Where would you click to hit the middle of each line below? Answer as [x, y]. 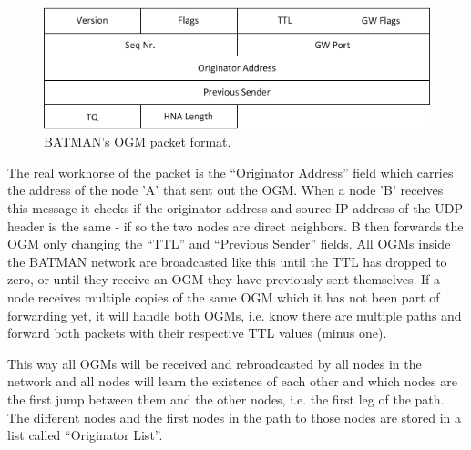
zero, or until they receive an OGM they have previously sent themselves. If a [224, 279]
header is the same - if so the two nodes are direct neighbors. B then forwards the [235, 225]
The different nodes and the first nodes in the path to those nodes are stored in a [234, 417]
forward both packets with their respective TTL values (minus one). [197, 333]
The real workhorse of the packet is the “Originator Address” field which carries [230, 172]
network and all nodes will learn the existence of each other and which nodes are [232, 381]
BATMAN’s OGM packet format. [138, 142]
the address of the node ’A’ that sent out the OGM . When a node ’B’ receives [225, 190]
